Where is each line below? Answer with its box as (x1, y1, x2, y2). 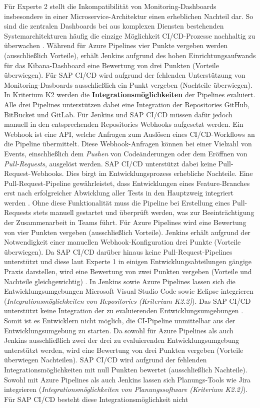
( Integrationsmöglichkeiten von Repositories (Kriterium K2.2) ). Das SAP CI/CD (4, 295, 251, 306)
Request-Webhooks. (4, 168, 64, 178)
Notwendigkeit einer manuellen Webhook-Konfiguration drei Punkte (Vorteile (4, 237, 241, 247)
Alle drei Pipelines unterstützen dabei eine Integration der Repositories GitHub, (4, 99, 250, 109)
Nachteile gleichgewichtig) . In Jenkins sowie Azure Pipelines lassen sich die (4, 276, 235, 286)
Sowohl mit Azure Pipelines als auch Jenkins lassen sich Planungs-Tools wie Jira (4, 374, 251, 384)
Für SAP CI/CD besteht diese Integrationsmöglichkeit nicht (4, 393, 188, 404)
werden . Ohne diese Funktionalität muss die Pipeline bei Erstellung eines (4, 197, 230, 208)
